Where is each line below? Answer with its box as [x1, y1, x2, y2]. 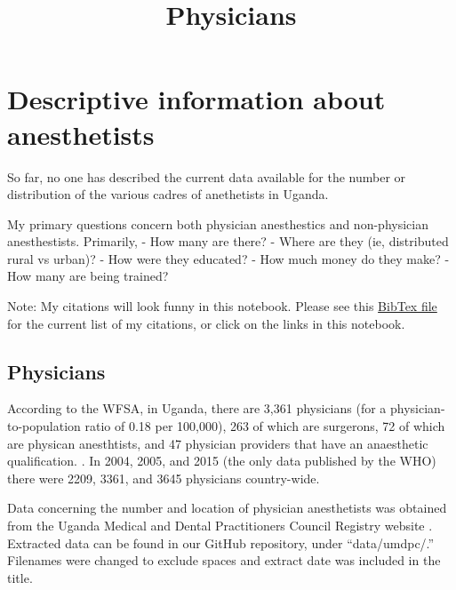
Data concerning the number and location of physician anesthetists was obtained [7, 498, 447, 517]
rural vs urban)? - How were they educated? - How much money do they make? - [7, 249, 450, 267]
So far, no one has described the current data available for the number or [7, 167, 406, 186]
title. [7, 568, 33, 586]
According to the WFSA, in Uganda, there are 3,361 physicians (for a [7, 399, 387, 418]
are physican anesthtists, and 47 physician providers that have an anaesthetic [7, 434, 428, 452]
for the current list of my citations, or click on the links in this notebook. [7, 314, 405, 332]
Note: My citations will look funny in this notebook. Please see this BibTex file [7, 297, 437, 315]
